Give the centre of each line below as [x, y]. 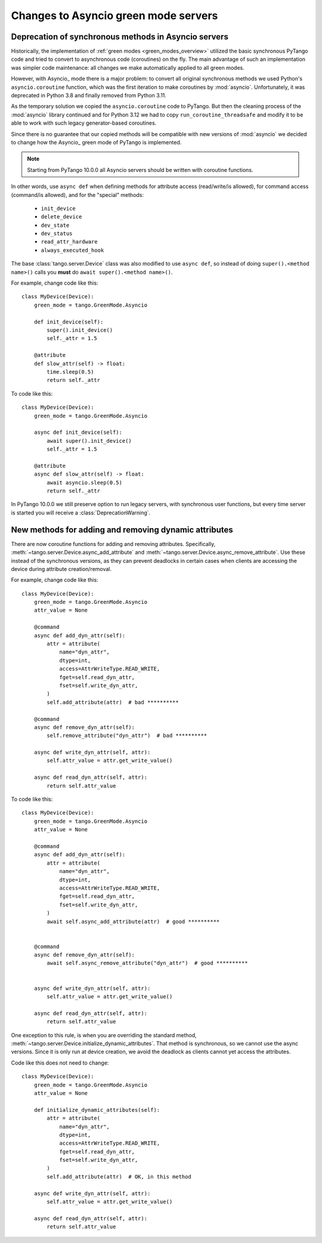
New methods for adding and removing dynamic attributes [122, 530]
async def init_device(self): [78, 432]
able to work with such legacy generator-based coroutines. [84, 123]
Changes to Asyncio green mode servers [114, 16]
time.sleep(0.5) [70, 372]
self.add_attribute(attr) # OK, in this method [119, 1176]
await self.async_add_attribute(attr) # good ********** [133, 921]
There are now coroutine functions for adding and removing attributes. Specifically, [113, 544]
